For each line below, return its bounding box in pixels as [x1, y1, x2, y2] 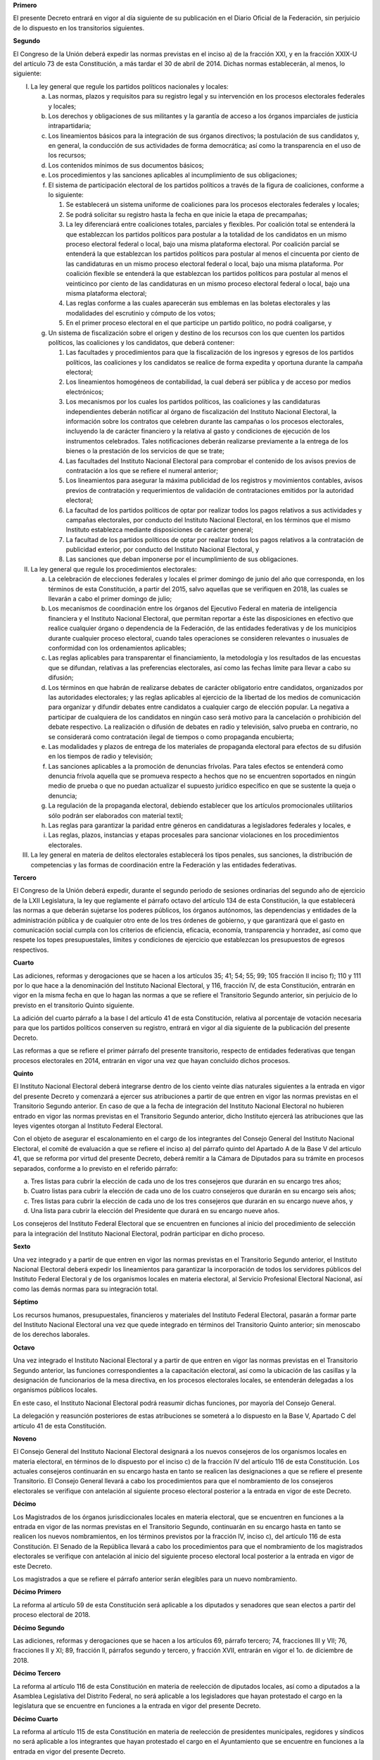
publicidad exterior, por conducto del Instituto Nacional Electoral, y [65, 546, 260, 554]
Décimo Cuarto [13, 1714, 58, 1723]
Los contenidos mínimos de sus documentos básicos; [48, 161, 204, 169]
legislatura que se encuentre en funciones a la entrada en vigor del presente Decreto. [13, 1702, 261, 1710]
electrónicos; [65, 387, 104, 396]
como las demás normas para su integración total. [13, 1285, 158, 1293]
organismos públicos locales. [13, 1385, 98, 1394]
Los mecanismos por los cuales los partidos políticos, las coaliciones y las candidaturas [65, 398, 321, 406]
